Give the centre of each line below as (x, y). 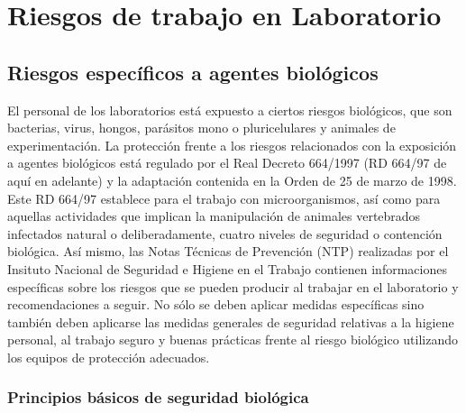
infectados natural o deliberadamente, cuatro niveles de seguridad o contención (225, 233)
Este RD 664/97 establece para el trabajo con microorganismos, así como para (224, 198)
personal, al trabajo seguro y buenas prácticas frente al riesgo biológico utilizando (233, 340)
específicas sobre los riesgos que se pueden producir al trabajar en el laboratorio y (233, 286)
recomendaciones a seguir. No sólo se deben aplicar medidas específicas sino (216, 304)
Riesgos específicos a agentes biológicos (193, 72)
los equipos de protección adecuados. (109, 357)
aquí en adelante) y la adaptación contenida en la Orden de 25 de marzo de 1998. (232, 180)
